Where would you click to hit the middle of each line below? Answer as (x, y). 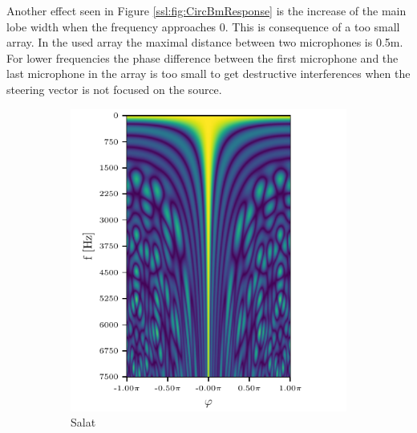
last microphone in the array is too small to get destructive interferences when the (208, 74)
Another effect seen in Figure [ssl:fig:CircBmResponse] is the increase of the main (206, 10)
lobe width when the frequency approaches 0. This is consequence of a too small (203, 26)
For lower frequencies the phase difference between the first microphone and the (202, 57)
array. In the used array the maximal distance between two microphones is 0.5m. (205, 42)
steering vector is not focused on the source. (114, 89)
